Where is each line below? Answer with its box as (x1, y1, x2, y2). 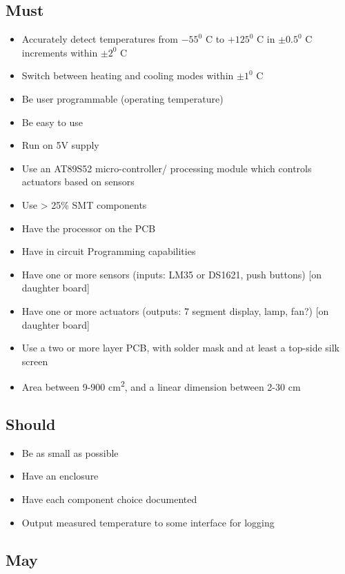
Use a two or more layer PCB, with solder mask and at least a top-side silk (21, 340, 340, 355)
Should (6, 413, 56, 434)
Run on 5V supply (21, 138, 99, 152)
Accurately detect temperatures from (21, 32, 178, 46)
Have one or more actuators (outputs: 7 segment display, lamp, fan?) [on (21, 303, 329, 318)
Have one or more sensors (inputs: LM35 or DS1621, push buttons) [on (21, 267, 322, 281)
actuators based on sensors (21, 174, 135, 189)
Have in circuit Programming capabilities (21, 244, 196, 258)
